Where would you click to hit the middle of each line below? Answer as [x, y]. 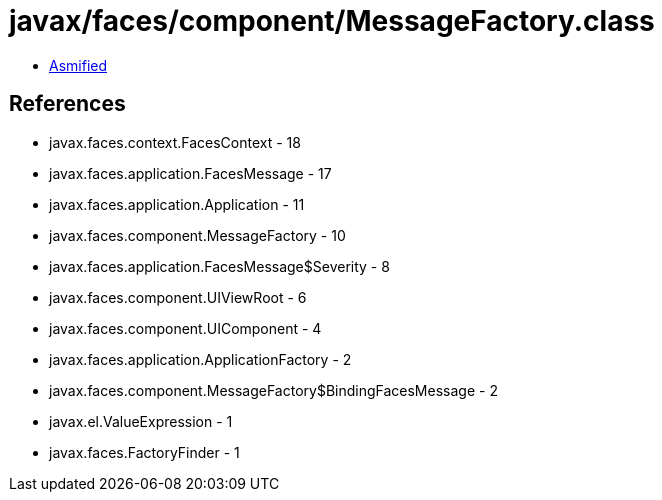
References [67, 104]
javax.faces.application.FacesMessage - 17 [190, 173]
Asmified [78, 65]
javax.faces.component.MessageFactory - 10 [197, 235]
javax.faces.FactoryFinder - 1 [144, 452]
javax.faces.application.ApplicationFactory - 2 [200, 359]
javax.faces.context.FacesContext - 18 [175, 142]
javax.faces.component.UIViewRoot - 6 [178, 297]
